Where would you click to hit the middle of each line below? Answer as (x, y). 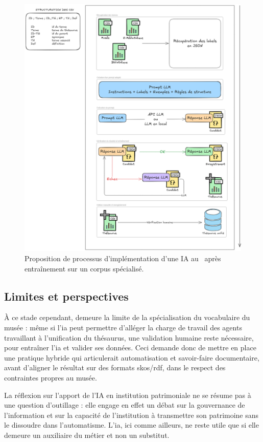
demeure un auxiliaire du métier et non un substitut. (87, 435)
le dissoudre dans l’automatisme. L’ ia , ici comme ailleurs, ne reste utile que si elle (131, 425)
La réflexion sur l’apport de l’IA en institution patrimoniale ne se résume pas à (128, 395)
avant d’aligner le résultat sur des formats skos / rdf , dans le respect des (115, 367)
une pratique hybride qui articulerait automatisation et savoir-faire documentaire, (132, 357)
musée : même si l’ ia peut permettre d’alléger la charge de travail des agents (123, 327)
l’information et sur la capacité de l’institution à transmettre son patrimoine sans (131, 415)
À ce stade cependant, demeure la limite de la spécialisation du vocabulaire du (127, 317)
